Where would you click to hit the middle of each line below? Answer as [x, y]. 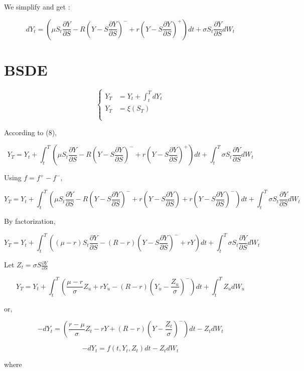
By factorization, [30, 221]
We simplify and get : [37, 7]
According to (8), [31, 132]
